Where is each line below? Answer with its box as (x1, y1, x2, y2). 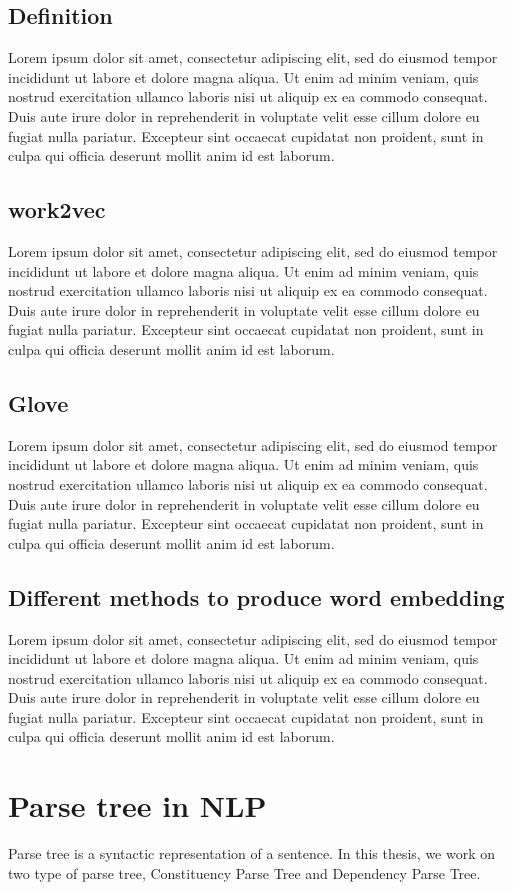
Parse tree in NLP (8, 785, 267, 826)
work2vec (8, 194, 106, 225)
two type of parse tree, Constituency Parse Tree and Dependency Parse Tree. (8, 862, 481, 883)
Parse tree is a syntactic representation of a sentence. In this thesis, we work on (8, 843, 496, 864)
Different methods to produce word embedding (8, 581, 505, 612)
